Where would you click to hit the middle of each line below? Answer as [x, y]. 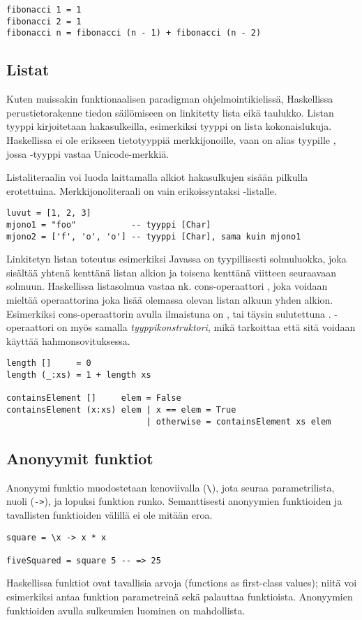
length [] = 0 [49, 363]
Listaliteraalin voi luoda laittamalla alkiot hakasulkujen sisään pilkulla [157, 177]
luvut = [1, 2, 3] [49, 213]
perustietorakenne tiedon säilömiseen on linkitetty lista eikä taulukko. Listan [170, 112]
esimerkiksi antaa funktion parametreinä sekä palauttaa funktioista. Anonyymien [180, 597]
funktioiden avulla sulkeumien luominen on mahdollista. [126, 610]
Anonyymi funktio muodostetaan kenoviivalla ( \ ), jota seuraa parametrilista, [171, 487]
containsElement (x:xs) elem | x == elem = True [121, 410]
